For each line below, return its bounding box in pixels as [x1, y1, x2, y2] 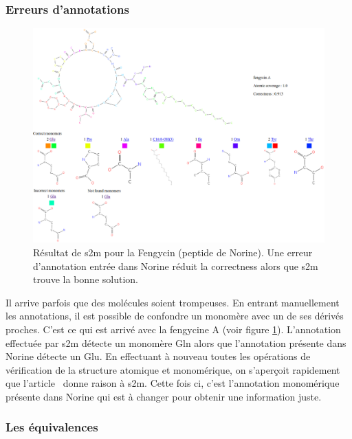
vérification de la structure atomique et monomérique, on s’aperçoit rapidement [5, 362, 340, 376]
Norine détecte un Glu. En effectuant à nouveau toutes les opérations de [5, 349, 311, 363]
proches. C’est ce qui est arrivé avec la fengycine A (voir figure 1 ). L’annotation [5, 322, 341, 336]
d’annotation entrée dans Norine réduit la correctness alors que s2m [33, 258, 318, 273]
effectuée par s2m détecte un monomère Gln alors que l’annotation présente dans [5, 335, 346, 350]
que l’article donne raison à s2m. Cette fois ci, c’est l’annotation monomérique [5, 376, 340, 390]
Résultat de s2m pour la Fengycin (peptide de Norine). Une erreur [33, 245, 313, 260]
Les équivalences [5, 418, 98, 436]
